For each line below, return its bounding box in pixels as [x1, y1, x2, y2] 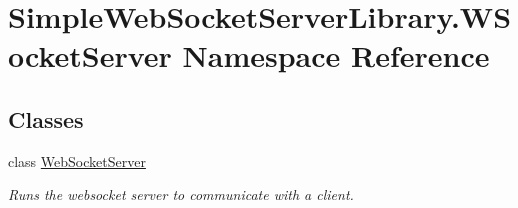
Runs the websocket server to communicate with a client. [8, 184, 354, 205]
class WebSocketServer [8, 150, 146, 171]
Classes [8, 103, 84, 134]
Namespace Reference [182, 35, 490, 76]
